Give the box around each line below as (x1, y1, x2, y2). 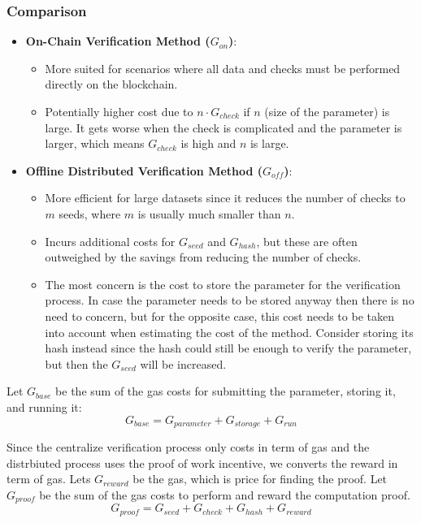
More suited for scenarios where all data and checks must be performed (45, 59, 401, 76)
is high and (180, 135, 237, 152)
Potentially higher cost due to (45, 103, 193, 119)
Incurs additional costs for (45, 232, 176, 249)
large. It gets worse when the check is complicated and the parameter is (45, 119, 402, 136)
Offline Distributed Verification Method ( (25, 162, 263, 179)
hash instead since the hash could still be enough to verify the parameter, (45, 339, 412, 357)
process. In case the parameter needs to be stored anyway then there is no (45, 292, 414, 309)
